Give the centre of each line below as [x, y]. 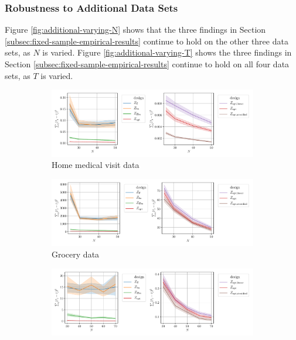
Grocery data [76, 254]
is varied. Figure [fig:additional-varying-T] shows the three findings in [167, 52]
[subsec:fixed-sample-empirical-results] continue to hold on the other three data [147, 41]
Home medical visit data [96, 165]
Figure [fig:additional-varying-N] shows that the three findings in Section [135, 30]
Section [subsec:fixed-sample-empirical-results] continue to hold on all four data [147, 64]
